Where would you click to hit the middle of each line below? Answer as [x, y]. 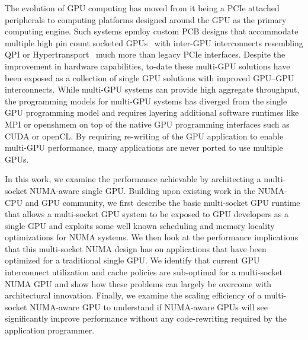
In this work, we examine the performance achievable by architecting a [133, 179]
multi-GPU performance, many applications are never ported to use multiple [144, 147]
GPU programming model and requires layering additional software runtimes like [152, 112]
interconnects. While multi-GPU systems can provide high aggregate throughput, [152, 89]
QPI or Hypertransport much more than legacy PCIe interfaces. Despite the [145, 54]
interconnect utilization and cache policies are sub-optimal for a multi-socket [144, 272]
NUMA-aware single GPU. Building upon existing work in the [143, 190]
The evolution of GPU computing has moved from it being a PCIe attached [142, 8]
